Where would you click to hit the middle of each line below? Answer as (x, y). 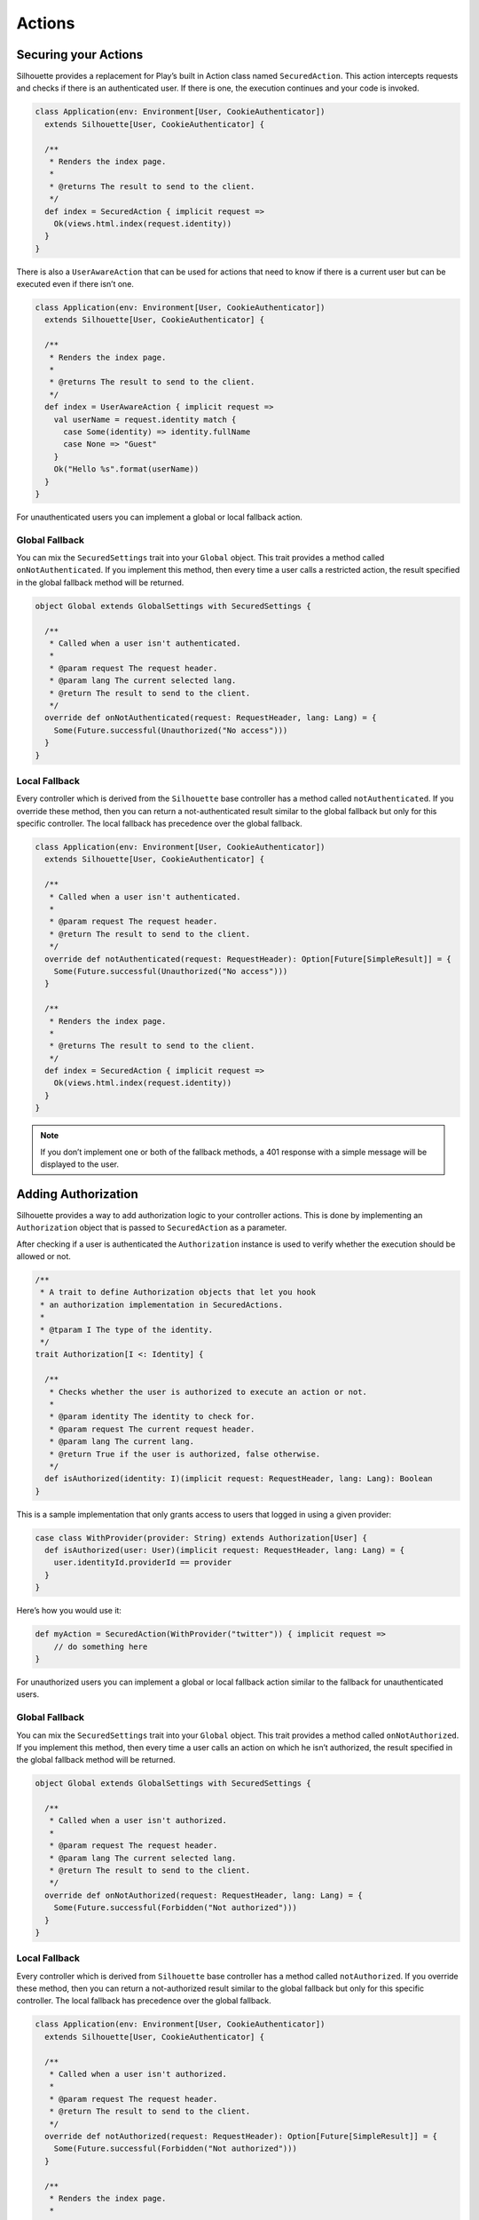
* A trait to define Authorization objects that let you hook (178, 1292)
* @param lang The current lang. (122, 1442)
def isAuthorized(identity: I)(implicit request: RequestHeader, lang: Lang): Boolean (239, 1479)
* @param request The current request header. (152, 1429)
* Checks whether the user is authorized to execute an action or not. (208, 1391)
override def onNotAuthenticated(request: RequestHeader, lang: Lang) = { (211, 718)
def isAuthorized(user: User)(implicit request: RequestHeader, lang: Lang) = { (225, 1550)
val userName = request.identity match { (145, 419)
